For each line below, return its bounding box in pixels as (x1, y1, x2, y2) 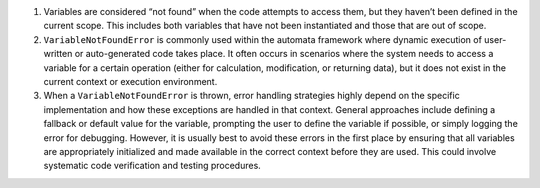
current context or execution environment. (43, 75, 218, 87)
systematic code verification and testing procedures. (43, 160, 262, 172)
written (43, 48, 73, 60)
